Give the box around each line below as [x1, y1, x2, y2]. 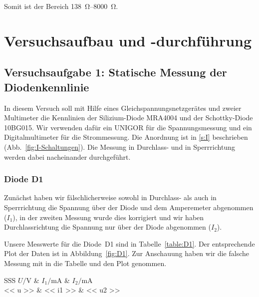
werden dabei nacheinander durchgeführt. [4, 151, 131, 162]
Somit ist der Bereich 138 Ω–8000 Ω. [4, 1, 118, 11]
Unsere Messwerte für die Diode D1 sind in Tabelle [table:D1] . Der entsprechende [4, 238, 255, 249]
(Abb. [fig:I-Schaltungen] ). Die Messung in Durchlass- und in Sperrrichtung [4, 141, 235, 152]
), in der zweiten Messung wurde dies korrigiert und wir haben [12, 212, 204, 222]
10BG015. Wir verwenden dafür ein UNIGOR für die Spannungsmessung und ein [4, 122, 252, 132]
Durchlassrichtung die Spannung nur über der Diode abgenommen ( [4, 222, 211, 232]
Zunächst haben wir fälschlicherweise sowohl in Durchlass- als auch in [4, 192, 217, 203]
